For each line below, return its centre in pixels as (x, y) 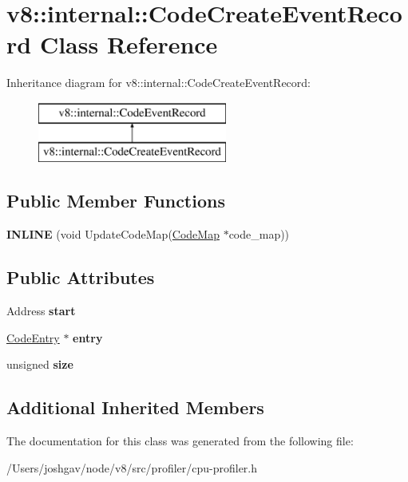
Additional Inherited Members (135, 407)
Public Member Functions (116, 201)
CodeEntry (33, 337)
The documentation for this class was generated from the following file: (180, 441)
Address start (41, 311)
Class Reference (129, 44)
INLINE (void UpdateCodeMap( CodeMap (113, 234)
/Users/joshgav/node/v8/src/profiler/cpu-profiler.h (132, 467)
